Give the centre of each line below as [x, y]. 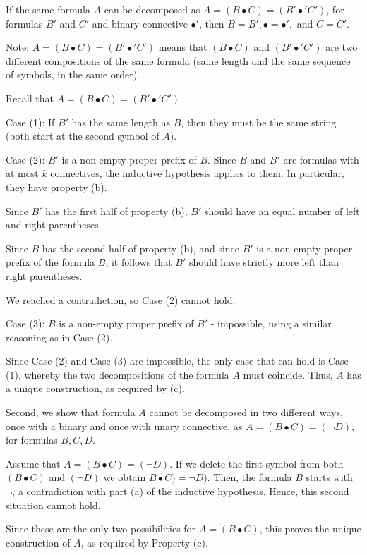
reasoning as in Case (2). [59, 337]
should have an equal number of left [282, 211]
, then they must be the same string [259, 122]
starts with [329, 477]
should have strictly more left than [264, 262]
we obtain [125, 477]
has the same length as [121, 122]
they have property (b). [56, 187]
